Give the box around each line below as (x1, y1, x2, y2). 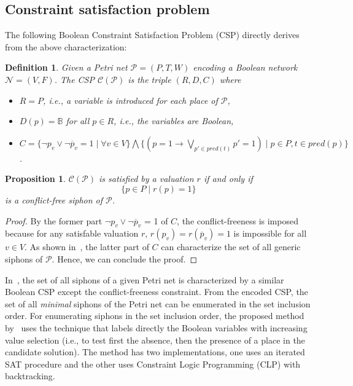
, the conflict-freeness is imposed (177, 214, 298, 227)
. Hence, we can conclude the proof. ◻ (52, 252, 197, 265)
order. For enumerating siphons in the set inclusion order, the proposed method (5, 309, 305, 322)
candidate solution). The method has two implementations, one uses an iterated (5, 345, 305, 358)
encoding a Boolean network (193, 61, 298, 74)
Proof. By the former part (5, 214, 103, 227)
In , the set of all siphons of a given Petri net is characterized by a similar (5, 273, 284, 286)
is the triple (128, 73, 171, 85)
